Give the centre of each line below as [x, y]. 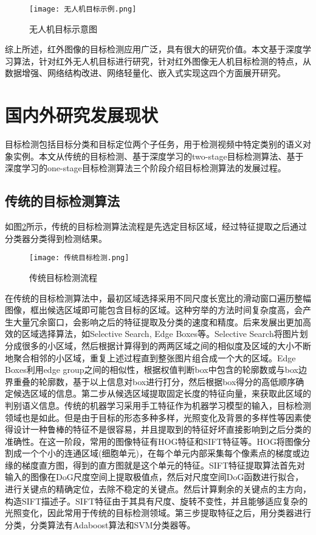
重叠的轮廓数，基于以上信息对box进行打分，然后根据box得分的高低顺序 [154, 381]
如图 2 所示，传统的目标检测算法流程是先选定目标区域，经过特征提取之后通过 [156, 226]
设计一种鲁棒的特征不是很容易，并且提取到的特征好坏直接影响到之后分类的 [162, 429]
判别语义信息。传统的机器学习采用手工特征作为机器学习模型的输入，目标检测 [158, 405]
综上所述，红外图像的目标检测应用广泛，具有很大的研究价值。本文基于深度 [154, 49]
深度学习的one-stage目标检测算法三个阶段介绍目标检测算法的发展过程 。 [146, 168]
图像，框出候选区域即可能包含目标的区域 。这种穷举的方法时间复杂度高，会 [154, 310]
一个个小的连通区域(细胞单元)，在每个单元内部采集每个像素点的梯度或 [161, 453]
